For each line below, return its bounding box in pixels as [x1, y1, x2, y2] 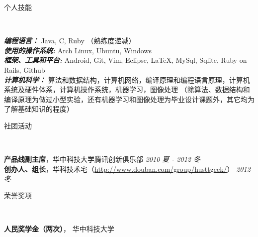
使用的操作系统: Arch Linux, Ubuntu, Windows [4, 45, 152, 55]
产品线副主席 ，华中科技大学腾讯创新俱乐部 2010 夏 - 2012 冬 [4, 154, 200, 164]
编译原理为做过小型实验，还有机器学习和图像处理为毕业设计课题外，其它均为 [4, 94, 255, 104]
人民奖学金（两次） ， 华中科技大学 [4, 224, 114, 234]
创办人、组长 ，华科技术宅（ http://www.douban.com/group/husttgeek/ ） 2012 [4, 163, 251, 174]
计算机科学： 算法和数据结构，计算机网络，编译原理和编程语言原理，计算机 [4, 74, 250, 85]
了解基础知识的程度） [4, 104, 74, 114]
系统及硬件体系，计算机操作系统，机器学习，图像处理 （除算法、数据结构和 [4, 84, 250, 95]
